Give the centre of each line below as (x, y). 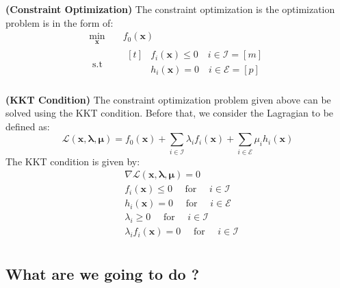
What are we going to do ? (103, 273)
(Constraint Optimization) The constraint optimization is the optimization (170, 9)
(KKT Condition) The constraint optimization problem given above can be (168, 99)
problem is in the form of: (60, 22)
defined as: (28, 126)
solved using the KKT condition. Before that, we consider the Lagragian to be (170, 113)
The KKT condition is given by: (73, 161)
